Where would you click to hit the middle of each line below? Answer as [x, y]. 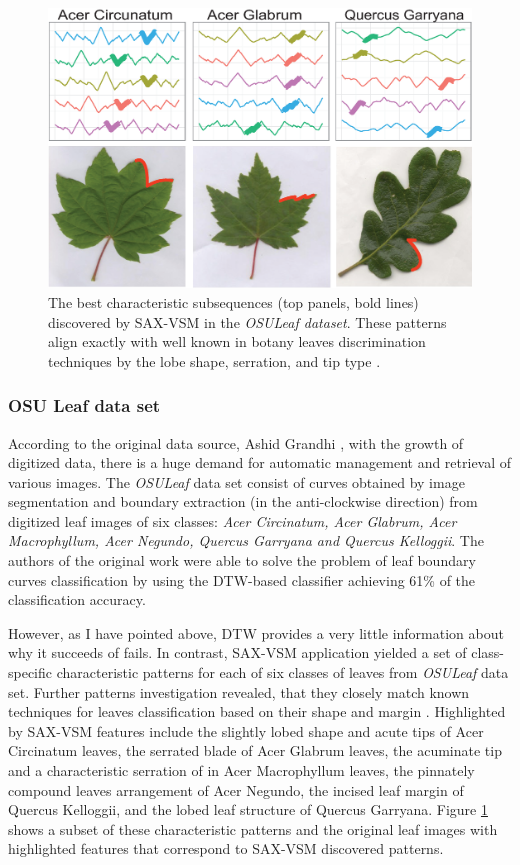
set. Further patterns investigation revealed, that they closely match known [239, 691]
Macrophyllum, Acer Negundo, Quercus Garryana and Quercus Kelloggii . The [246, 540]
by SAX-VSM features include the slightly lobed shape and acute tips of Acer [246, 730]
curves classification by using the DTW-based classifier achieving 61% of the [242, 579]
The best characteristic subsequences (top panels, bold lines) [233, 301]
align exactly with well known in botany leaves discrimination [237, 341]
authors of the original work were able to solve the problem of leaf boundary [242, 560]
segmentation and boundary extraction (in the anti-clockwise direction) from [243, 501]
